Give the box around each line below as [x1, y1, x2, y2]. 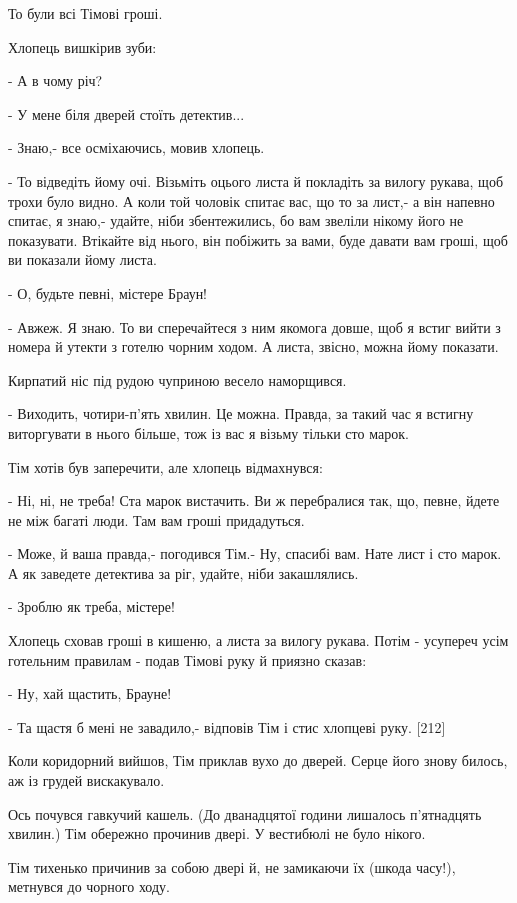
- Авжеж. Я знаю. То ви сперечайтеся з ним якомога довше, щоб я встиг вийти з [8, 316, 501, 337]
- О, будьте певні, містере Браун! [8, 282, 208, 303]
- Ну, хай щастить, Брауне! [8, 683, 172, 704]
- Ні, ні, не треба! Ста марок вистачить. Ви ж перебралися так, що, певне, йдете [8, 490, 500, 511]
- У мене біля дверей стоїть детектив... [8, 103, 245, 124]
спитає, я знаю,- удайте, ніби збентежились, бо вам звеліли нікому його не [8, 210, 464, 231]
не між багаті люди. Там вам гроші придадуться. [8, 509, 305, 530]
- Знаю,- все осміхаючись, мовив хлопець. [8, 137, 265, 158]
